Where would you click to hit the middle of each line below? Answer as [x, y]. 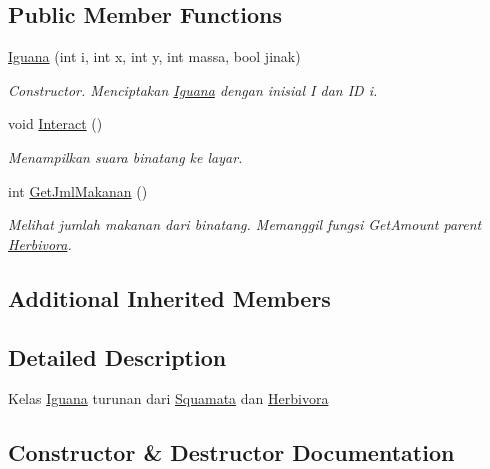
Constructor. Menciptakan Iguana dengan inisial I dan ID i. [193, 89]
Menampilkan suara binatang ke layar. [125, 156]
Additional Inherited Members [169, 297]
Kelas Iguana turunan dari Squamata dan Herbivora [168, 398]
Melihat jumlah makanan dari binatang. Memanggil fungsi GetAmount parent [245, 224]
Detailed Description [117, 356]
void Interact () [55, 123]
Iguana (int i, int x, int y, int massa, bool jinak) [154, 56]
